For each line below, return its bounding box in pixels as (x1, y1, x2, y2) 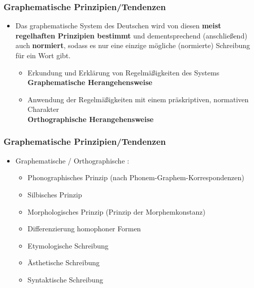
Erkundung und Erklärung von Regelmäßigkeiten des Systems (27, 67, 220, 77)
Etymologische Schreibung (27, 240, 109, 251)
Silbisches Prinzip (27, 189, 82, 199)
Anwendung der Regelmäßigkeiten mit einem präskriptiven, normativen (27, 94, 249, 104)
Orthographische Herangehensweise (27, 113, 154, 124)
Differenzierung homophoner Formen (27, 223, 141, 234)
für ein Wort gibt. (15, 50, 71, 60)
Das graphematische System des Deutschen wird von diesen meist (15, 20, 222, 31)
